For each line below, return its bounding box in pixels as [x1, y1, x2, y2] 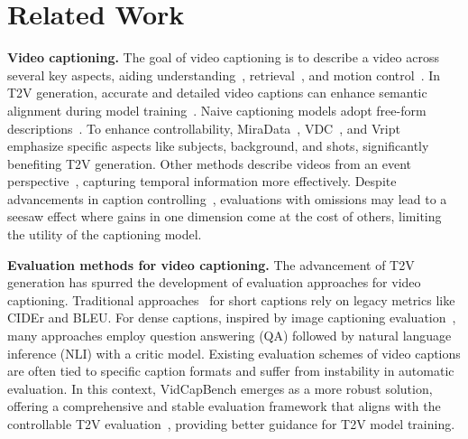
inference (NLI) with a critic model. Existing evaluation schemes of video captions [7, 343, 461, 362]
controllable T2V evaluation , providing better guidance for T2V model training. [7, 415, 455, 433]
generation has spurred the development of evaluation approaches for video [7, 273, 421, 292]
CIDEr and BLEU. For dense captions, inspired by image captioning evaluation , [7, 308, 456, 327]
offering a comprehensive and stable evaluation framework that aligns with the [7, 397, 441, 416]
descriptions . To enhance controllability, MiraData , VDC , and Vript [7, 118, 400, 137]
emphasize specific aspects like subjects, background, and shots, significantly [7, 136, 429, 155]
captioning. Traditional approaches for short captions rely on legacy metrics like [7, 290, 455, 309]
